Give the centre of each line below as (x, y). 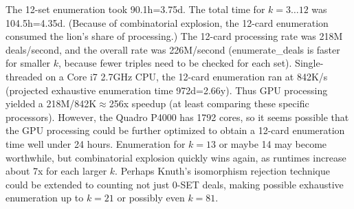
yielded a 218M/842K (51, 103)
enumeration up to (45, 198)
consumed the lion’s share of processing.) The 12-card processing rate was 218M (174, 36)
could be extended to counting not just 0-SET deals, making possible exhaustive (175, 184)
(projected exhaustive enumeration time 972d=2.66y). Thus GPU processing (167, 90)
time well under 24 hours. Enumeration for (96, 143)
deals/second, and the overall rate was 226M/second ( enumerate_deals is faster (173, 49)
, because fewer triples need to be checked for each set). (175, 63)
